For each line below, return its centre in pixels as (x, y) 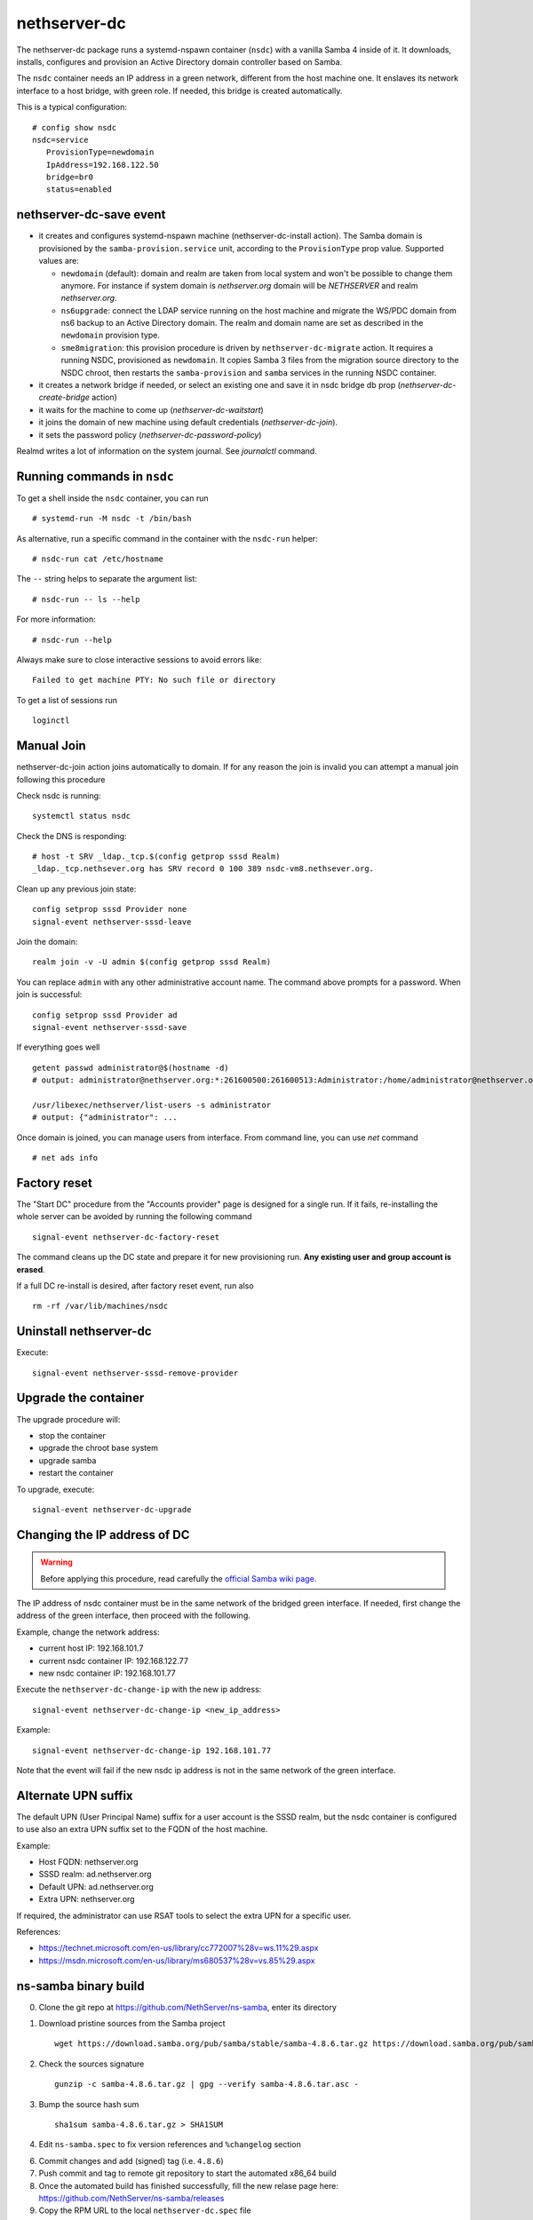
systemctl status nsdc (82, 816)
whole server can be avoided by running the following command (134, 1217)
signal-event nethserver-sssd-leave (112, 922)
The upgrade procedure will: (68, 1419)
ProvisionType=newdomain (100, 152)
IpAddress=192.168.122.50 (102, 165)
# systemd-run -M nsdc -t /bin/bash (112, 519)
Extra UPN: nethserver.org (87, 1899)
